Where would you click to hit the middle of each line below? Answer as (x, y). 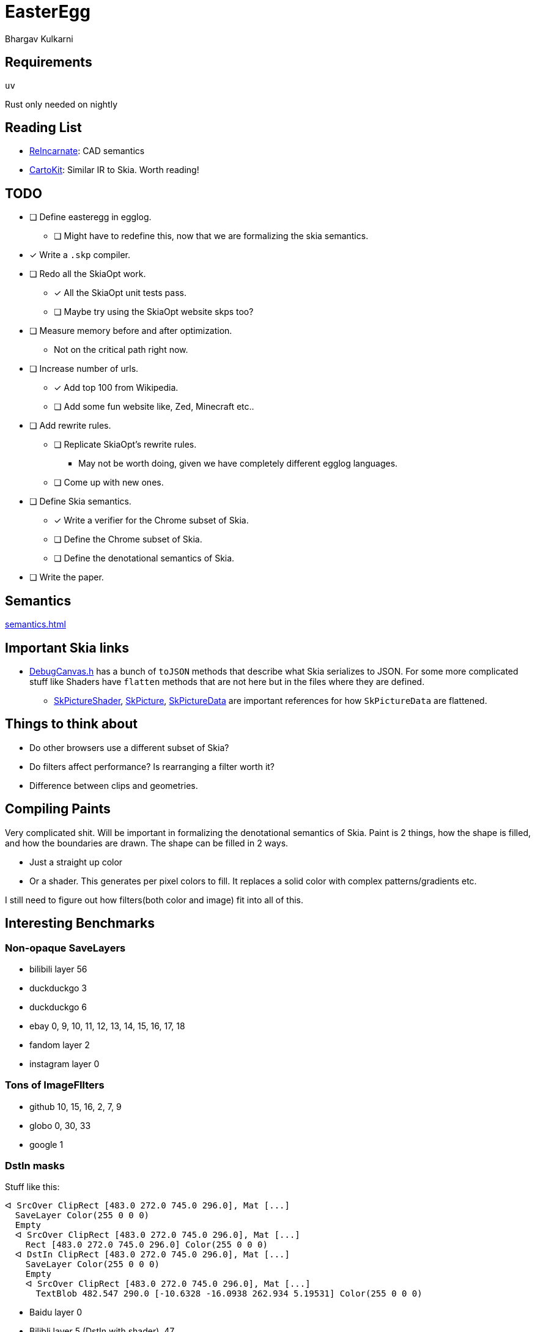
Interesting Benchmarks (80, 923)
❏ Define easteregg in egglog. (90, 217)
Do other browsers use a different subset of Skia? (129, 747)
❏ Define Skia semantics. (80, 501)
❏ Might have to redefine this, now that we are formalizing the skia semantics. (211, 236)
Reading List (43, 128)
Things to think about (72, 724)
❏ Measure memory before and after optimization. (131, 331)
